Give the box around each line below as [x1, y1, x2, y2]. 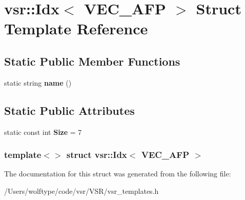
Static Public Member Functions [4, 53, 180, 69]
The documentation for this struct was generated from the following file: [4, 168, 231, 179]
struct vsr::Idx [66, 148, 127, 161]
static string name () [4, 77, 72, 88]
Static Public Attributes [4, 102, 135, 118]
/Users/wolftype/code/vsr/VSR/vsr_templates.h [4, 185, 159, 196]
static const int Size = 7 [4, 126, 82, 137]
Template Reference [4, 18, 148, 39]
